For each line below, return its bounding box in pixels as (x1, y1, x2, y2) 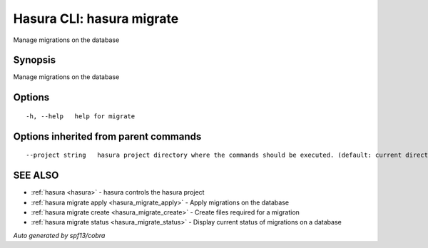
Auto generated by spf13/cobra (13, 231, 106, 239)
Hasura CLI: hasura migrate (13, 11, 179, 26)
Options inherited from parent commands (13, 130, 202, 143)
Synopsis (13, 54, 56, 66)
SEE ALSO (13, 170, 59, 182)
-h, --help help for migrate (26, 112, 136, 120)
